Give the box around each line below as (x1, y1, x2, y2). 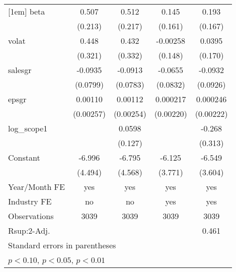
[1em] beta (8, 6, 45, 17)
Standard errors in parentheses (8, 239, 116, 251)
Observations (8, 210, 54, 222)
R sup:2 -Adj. (8, 225, 50, 236)
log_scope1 (8, 122, 48, 134)
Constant (8, 152, 40, 163)
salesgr (8, 64, 32, 76)
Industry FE (8, 195, 52, 207)
